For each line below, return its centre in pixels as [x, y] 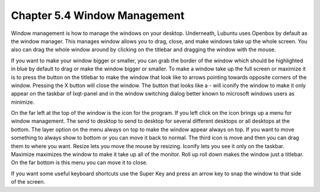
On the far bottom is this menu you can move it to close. [79, 162]
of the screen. [28, 182]
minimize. [23, 102]
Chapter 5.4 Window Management [98, 15]
